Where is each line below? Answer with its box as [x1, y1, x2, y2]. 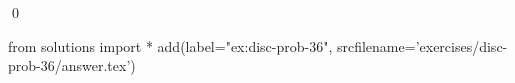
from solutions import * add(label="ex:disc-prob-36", [8, 35, 333, 56]
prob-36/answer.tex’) [8, 55, 136, 76]
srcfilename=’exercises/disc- [336, 35, 508, 56]
